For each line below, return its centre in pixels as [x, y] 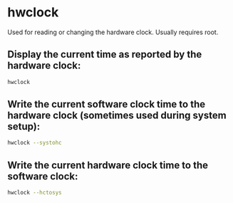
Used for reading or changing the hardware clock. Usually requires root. [113, 32]
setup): [24, 126]
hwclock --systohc [35, 143]
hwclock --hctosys [35, 193]
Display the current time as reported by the [105, 54]
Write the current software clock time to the [107, 104]
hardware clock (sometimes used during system [117, 116]
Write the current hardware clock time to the [108, 165]
